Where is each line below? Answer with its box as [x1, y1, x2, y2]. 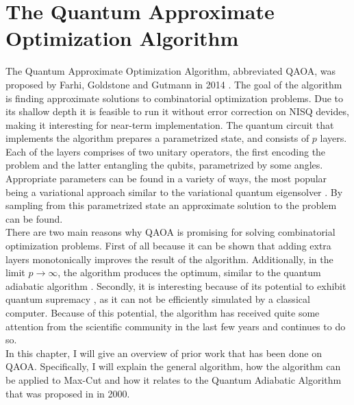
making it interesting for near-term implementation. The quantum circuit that [5, 117, 334, 132]
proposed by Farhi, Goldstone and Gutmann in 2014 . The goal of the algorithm [5, 77, 342, 91]
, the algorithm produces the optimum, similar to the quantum [58, 265, 321, 280]
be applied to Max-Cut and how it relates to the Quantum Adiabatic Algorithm [5, 372, 342, 386]
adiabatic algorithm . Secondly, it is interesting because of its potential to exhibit [5, 278, 346, 293]
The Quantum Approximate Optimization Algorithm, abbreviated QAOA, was [5, 64, 336, 78]
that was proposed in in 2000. [5, 386, 130, 400]
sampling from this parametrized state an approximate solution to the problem [5, 198, 337, 212]
